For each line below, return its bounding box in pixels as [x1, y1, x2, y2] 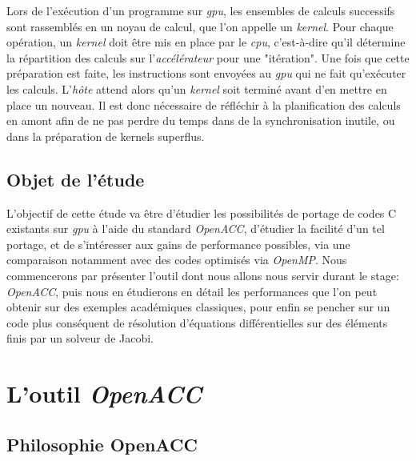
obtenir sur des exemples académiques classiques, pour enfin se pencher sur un [6, 299, 390, 315]
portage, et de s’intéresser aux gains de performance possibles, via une [6, 235, 350, 252]
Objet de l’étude [6, 166, 145, 191]
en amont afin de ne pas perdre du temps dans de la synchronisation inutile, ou [6, 112, 395, 129]
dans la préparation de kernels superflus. [6, 127, 205, 144]
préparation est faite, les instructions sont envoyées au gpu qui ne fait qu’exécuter [6, 65, 406, 82]
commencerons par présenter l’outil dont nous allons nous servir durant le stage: [6, 267, 399, 283]
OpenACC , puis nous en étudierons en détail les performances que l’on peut [6, 283, 378, 299]
